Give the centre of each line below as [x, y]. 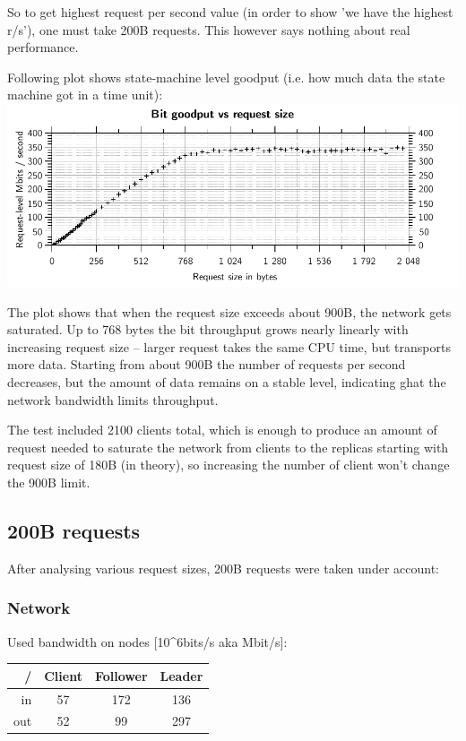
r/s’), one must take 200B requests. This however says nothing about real [209, 29]
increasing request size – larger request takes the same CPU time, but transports [229, 346]
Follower [121, 675]
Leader [181, 675]
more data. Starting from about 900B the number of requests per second [207, 364]
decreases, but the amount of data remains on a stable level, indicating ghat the [227, 382]
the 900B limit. [49, 482]
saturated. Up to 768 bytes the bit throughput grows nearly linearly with [208, 329]
